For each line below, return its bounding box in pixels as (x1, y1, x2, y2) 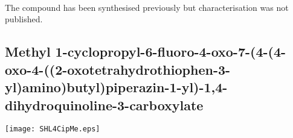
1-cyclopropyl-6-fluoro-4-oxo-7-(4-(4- (55, 42, 286, 61)
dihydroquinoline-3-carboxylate (5, 95, 204, 114)
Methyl (5, 42, 51, 61)
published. (5, 13, 43, 25)
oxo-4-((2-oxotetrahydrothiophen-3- (5, 60, 231, 78)
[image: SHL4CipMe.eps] (5, 125, 100, 134)
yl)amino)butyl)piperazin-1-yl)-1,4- (5, 78, 228, 96)
